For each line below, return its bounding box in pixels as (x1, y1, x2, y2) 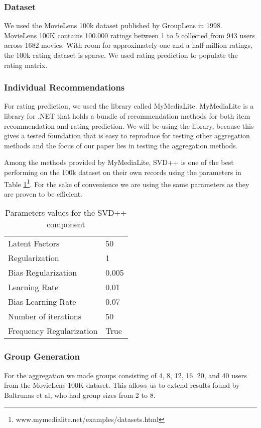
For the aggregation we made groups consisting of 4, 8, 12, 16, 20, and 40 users (4, 370, 247, 380)
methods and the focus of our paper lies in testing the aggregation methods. (4, 140, 238, 150)
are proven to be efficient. (4, 188, 83, 199)
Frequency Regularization (8, 325, 98, 337)
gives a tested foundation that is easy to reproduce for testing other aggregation (4, 130, 250, 141)
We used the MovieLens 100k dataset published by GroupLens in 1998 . (4, 20, 222, 31)
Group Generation (4, 350, 80, 363)
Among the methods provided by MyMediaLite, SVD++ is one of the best (4, 157, 234, 167)
